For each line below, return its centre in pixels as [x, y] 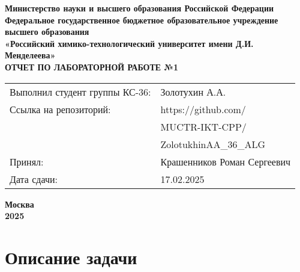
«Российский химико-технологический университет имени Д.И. [129, 43]
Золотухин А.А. [193, 91]
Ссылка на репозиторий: [60, 109]
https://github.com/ [203, 109]
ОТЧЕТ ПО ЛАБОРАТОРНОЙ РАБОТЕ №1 [91, 66]
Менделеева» [30, 55]
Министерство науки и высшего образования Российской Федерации [139, 8]
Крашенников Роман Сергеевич [226, 161]
